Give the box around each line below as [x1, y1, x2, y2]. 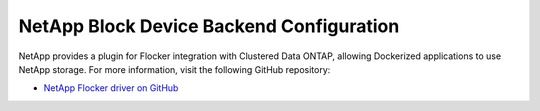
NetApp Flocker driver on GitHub [43, 82, 179, 94]
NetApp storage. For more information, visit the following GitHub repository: [18, 63, 331, 75]
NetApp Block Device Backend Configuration [18, 15, 400, 37]
